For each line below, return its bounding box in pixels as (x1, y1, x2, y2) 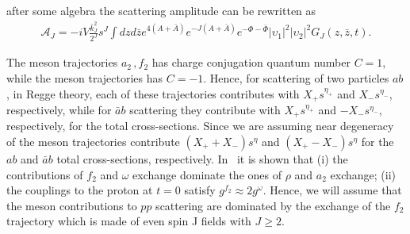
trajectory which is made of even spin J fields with (6, 213, 251, 229)
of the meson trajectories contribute (6, 133, 180, 150)
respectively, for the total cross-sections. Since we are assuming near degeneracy (6, 117, 394, 134)
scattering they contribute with (129, 101, 281, 117)
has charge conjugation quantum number (151, 54, 351, 71)
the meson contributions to (6, 197, 137, 213)
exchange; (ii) (330, 166, 397, 182)
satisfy (184, 182, 216, 198)
